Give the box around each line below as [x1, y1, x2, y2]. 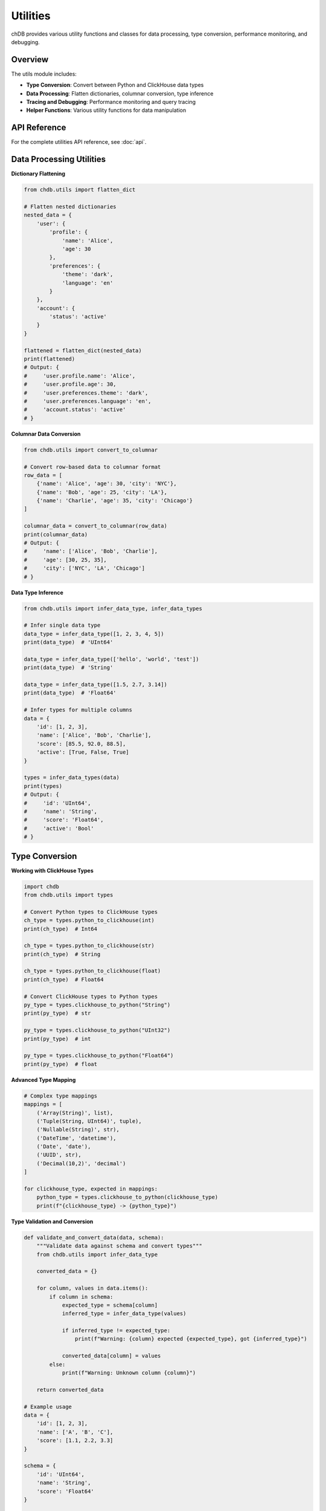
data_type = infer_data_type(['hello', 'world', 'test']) [24, 656, 199, 662]
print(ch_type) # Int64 [24, 925, 98, 932]
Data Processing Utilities [11, 154, 106, 164]
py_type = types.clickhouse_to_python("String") [24, 1001, 171, 1009]
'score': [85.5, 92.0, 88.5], [36, 740, 126, 747]
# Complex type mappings [24, 1092, 98, 1099]
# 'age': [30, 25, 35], [24, 556, 107, 563]
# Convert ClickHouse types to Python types [24, 993, 158, 1000]
